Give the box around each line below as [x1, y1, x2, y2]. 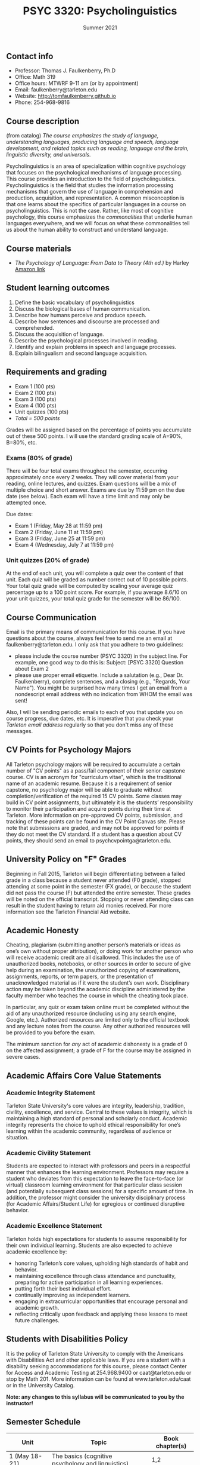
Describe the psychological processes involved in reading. [14, 336, 159, 344]
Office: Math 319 [14, 73, 56, 81]
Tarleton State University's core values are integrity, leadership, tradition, [6, 1102, 186, 1110]
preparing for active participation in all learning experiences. [14, 1279, 163, 1286]
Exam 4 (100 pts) [14, 402, 57, 409]
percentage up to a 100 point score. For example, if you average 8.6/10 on [6, 589, 187, 596]
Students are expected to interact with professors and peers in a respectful [6, 1162, 190, 1169]
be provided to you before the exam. [6, 1029, 96, 1036]
